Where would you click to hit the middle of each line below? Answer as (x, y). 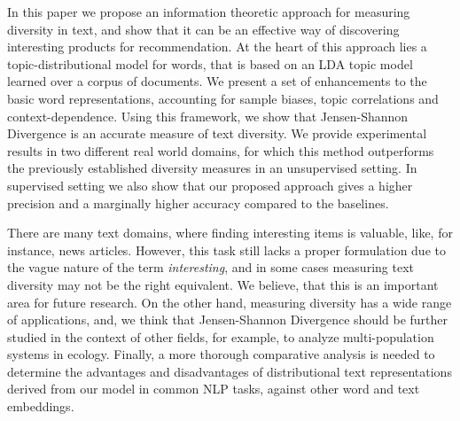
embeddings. (41, 406)
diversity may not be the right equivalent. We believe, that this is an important (223, 284)
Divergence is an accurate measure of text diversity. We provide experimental (217, 133)
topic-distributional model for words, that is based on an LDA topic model (210, 63)
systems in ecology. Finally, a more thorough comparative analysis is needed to (221, 354)
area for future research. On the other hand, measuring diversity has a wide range (230, 302)
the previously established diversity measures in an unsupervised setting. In (212, 168)
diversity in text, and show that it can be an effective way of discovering (203, 29)
